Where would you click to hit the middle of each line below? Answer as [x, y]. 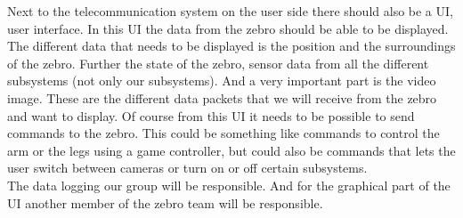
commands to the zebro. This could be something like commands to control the [223, 133]
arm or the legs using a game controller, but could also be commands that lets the [231, 150]
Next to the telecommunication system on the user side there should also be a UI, [230, 11]
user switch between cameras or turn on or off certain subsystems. [187, 168]
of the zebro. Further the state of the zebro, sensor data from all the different [218, 63]
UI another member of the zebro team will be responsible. [165, 202]
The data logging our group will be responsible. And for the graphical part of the [229, 185]
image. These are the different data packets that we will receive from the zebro [222, 97]
